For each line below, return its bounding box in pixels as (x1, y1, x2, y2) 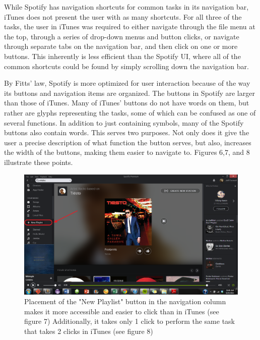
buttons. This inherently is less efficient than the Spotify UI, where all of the (4, 50, 241, 61)
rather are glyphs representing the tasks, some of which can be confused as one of (4, 107, 256, 118)
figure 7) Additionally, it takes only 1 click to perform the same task (24, 316, 235, 326)
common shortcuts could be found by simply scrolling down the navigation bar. (4, 61, 249, 71)
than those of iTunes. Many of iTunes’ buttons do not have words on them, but (4, 97, 249, 108)
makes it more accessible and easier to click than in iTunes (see (24, 306, 219, 316)
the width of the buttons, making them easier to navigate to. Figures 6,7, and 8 (4, 147, 250, 157)
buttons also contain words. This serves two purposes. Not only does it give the (4, 127, 249, 138)
